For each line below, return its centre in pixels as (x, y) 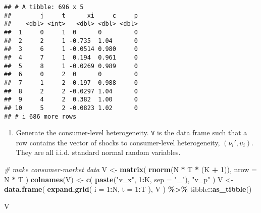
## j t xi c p (71, 15)
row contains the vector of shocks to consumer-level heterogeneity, (118, 142)
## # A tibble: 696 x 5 (44, 7)
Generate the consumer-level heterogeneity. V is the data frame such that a (132, 132)
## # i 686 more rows (40, 116)
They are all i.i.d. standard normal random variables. (98, 152)
